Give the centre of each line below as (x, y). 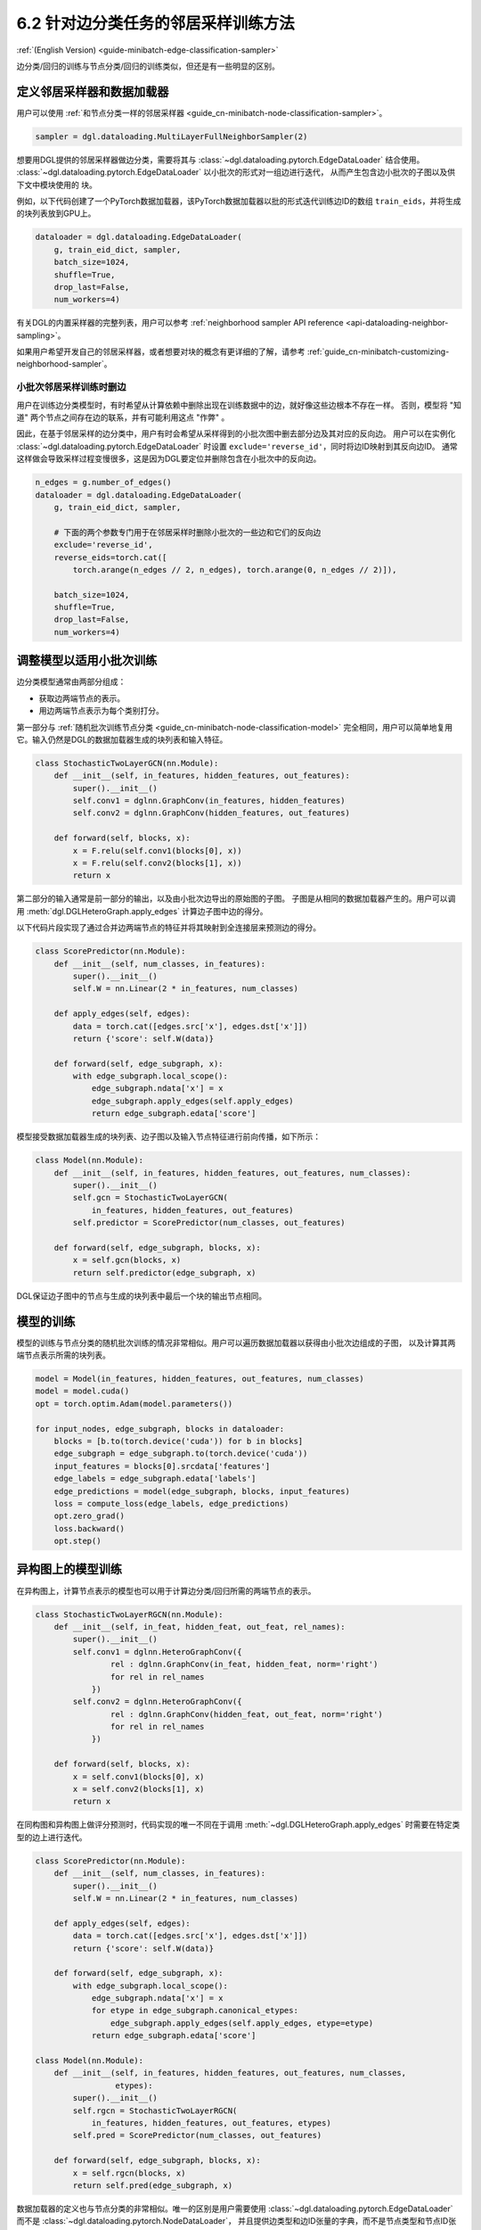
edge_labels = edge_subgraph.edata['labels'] (155, 1479)
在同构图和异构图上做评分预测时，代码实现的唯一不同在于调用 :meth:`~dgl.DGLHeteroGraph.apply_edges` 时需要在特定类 (238, 1825)
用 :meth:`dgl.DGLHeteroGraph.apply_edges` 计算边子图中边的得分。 (142, 911)
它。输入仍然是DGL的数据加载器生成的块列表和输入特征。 (122, 739)
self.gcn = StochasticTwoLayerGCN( (151, 1198)
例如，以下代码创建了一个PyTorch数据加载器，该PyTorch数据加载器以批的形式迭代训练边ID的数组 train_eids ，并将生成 (239, 201)
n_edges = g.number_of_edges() (104, 483)
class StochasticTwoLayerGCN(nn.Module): (127, 763)
